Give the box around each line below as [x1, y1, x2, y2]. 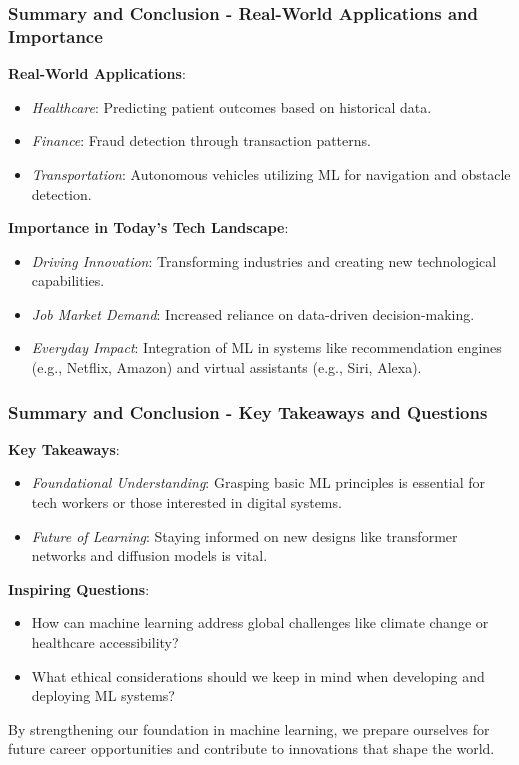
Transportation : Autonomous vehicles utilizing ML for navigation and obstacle [31, 163, 511, 184]
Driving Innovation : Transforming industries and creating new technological [31, 250, 497, 271]
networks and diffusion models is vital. [31, 545, 268, 566]
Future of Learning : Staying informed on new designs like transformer [31, 525, 458, 546]
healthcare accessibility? [31, 632, 179, 653]
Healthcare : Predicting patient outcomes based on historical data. [31, 96, 432, 117]
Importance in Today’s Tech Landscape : [8, 217, 289, 238]
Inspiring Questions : [8, 578, 150, 599]
